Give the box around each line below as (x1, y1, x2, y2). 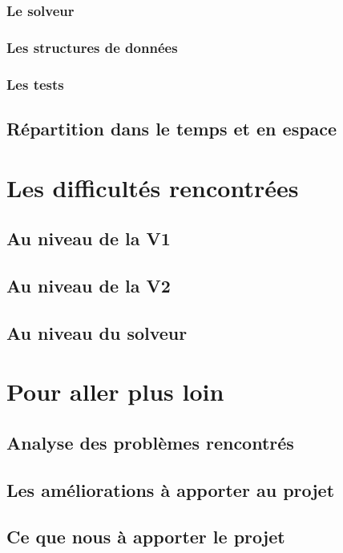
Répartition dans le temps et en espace (6, 115, 337, 140)
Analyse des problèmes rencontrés (6, 430, 294, 454)
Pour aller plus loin (6, 375, 224, 408)
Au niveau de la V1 (6, 226, 171, 251)
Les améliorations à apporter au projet (6, 477, 335, 502)
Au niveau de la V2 (6, 272, 171, 297)
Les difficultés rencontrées (6, 171, 299, 204)
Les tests (6, 74, 64, 94)
